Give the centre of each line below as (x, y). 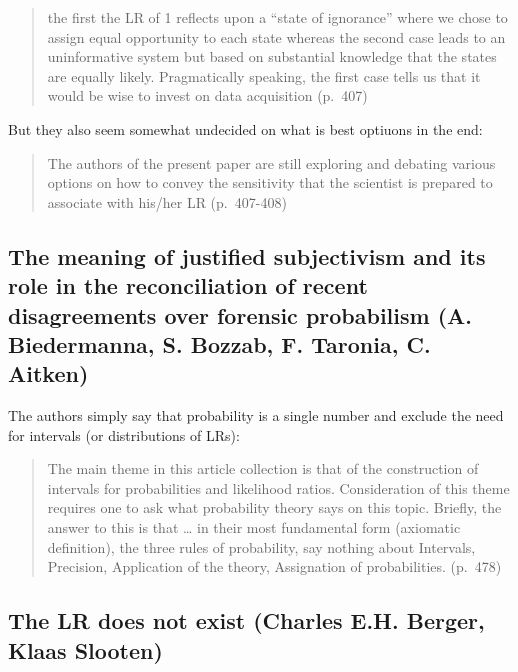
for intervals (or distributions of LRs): (124, 434)
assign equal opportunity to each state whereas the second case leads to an (276, 36)
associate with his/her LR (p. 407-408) (167, 201)
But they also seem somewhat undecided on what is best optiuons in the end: (245, 128)
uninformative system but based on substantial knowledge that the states (272, 56)
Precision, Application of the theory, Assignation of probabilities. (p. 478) (274, 566)
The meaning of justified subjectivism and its (247, 255)
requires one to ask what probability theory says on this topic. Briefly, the (274, 507)
